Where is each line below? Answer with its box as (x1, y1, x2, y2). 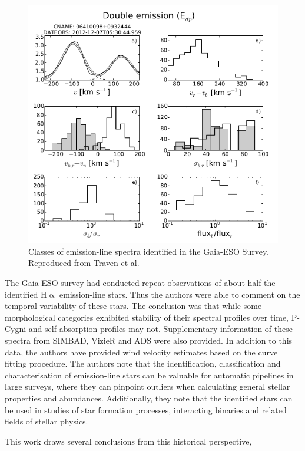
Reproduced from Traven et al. (28, 256, 140, 269)
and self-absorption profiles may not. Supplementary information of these (28, 322, 293, 335)
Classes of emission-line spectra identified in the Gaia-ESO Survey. (28, 245, 269, 257)
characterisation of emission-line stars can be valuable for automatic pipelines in (5, 368, 294, 381)
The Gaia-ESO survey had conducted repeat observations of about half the (5, 276, 276, 289)
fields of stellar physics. (5, 415, 88, 427)
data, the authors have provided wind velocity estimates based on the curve (5, 345, 278, 358)
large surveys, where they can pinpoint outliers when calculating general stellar (5, 380, 290, 393)
